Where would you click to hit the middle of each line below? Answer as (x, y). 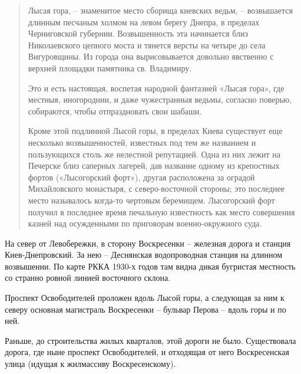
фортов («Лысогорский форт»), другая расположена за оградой (141, 177)
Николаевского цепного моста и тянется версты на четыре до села (147, 45)
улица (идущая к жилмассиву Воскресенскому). (90, 364)
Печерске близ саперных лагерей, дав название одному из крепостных (154, 165)
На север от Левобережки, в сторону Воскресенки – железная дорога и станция (148, 243)
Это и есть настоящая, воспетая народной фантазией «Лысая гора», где (156, 88)
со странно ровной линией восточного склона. (88, 278)
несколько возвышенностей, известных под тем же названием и (142, 142)
